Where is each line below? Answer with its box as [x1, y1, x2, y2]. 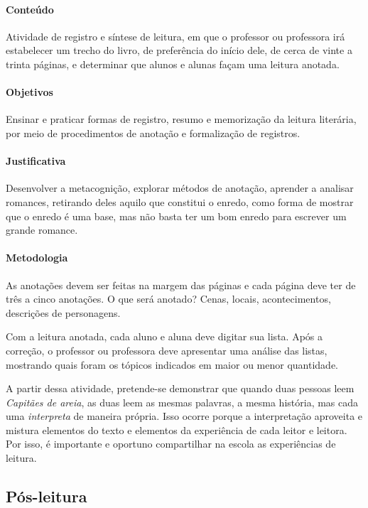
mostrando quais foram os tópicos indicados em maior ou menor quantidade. [6, 357, 338, 372]
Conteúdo [6, 1, 54, 16]
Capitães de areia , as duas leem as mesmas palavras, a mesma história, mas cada [6, 394, 359, 409]
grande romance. [6, 222, 78, 237]
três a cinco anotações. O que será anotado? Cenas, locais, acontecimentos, [6, 291, 331, 306]
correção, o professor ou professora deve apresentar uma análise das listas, [6, 342, 328, 357]
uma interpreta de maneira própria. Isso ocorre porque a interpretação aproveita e [6, 409, 363, 423]
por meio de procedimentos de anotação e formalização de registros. [6, 125, 301, 140]
